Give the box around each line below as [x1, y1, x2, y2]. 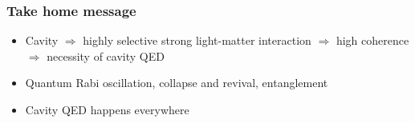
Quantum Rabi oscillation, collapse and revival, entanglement [25, 74, 328, 91]
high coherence [336, 32, 409, 49]
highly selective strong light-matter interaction [83, 32, 311, 49]
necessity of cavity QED [47, 47, 165, 64]
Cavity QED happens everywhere [25, 101, 189, 117]
